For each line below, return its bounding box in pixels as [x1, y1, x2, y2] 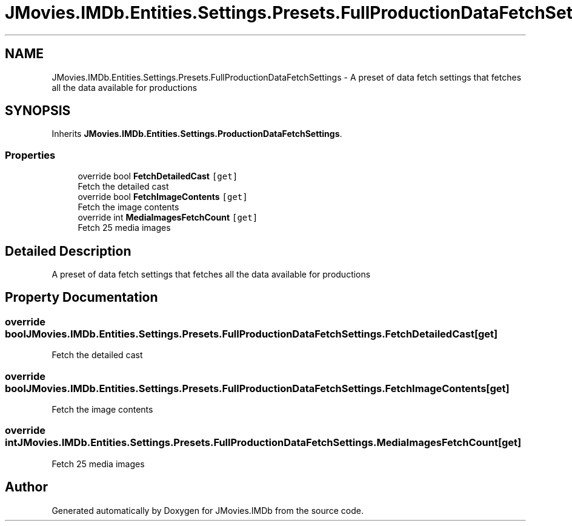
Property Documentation [5, 290, 158, 305]
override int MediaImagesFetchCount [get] [78, 212, 258, 223]
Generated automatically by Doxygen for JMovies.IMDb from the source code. [52, 505, 364, 516]
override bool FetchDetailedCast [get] [78, 171, 238, 182]
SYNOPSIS [5, 103, 71, 119]
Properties [5, 148, 56, 161]
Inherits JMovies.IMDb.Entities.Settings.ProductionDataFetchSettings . [52, 128, 342, 139]
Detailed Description [5, 243, 131, 259]
